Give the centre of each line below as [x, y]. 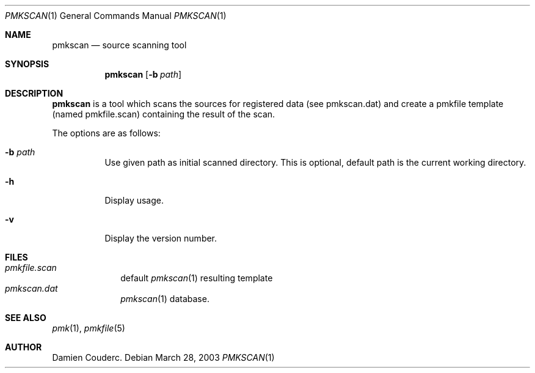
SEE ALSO [26, 318]
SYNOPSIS [27, 64]
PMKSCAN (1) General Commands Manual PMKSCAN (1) [116, 16]
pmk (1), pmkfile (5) [89, 328]
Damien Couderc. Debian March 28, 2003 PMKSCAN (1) [163, 357]
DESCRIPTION [34, 93]
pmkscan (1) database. [165, 299]
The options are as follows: [106, 133]
